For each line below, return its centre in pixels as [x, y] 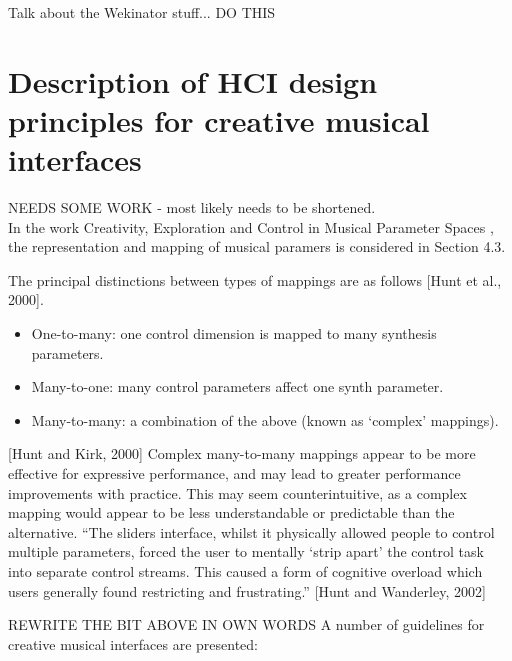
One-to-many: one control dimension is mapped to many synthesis [234, 333]
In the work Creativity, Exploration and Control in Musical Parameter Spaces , [251, 226]
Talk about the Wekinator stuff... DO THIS [142, 12]
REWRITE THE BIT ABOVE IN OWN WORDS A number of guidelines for [246, 624]
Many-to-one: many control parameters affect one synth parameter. [237, 386]
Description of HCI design [193, 80]
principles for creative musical [219, 119]
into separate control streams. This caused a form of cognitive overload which [245, 571]
